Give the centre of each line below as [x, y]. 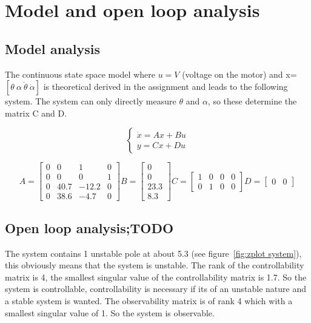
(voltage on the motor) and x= [239, 74]
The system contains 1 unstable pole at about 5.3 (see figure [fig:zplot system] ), [153, 253]
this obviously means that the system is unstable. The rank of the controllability [155, 265]
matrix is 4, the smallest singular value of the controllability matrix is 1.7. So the [156, 277]
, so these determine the [252, 101]
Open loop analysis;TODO [89, 227]
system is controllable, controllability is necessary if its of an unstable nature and [155, 289]
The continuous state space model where [80, 74]
